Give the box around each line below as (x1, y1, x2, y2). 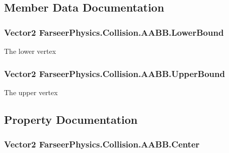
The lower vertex (4, 46, 56, 56)
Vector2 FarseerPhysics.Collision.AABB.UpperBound (4, 67, 225, 80)
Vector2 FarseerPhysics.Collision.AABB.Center (4, 138, 200, 150)
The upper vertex (4, 87, 58, 97)
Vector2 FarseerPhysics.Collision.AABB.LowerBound (4, 26, 224, 38)
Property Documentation (4, 111, 138, 127)
